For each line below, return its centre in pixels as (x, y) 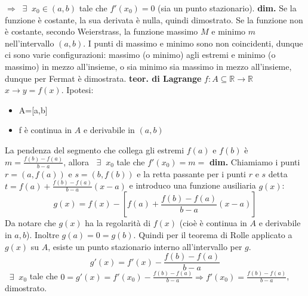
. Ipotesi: (77, 90)
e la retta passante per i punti (191, 173)
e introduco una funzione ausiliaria (192, 185)
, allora (76, 161)
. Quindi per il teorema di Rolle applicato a (213, 235)
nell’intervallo (30, 43)
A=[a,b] (33, 110)
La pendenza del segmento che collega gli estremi (95, 149)
